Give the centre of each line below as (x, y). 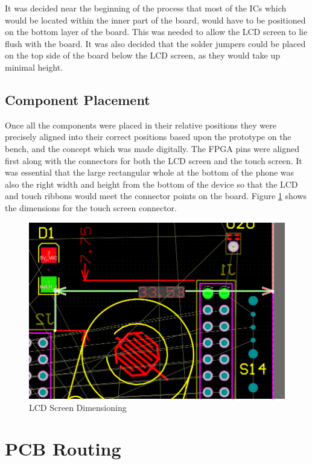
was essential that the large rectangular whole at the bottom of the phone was (150, 172)
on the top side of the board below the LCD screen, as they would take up (143, 55)
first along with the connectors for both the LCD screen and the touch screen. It (154, 160)
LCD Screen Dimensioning (78, 407)
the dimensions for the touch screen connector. (91, 207)
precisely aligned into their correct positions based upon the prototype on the (148, 137)
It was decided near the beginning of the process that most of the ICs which (146, 8)
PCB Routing (63, 449)
